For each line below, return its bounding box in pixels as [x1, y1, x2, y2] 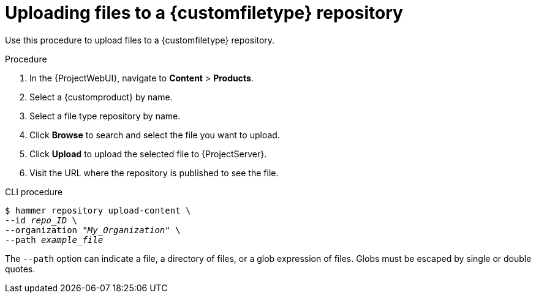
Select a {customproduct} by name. [29, 91, 173, 102]
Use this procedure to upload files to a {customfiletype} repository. [5, 34, 275, 45]
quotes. [5, 263, 36, 274]
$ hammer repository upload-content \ [5, 205, 191, 215]
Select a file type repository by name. [29, 110, 181, 121]
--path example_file [5, 234, 104, 245]
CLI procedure [5, 186, 63, 197]
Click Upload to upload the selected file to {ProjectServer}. [29, 148, 267, 159]
